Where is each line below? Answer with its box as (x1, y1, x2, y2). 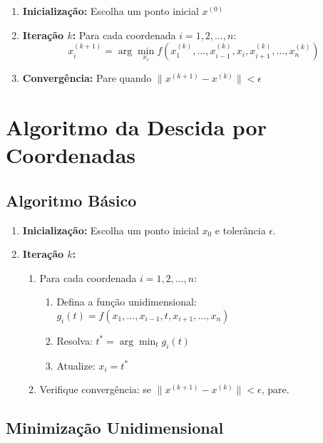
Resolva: (56, 333, 93, 348)
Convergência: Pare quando (22, 71, 152, 85)
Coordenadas (6, 140, 136, 170)
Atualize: (56, 358, 96, 372)
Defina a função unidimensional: (56, 294, 197, 309)
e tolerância (215, 222, 266, 237)
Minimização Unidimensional (6, 417, 224, 439)
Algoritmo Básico (6, 189, 137, 211)
